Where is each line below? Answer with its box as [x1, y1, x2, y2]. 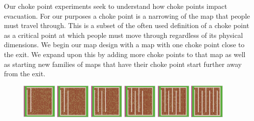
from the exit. [4, 68, 46, 79]
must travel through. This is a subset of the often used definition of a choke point [4, 20, 250, 30]
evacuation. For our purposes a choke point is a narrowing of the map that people [4, 10, 250, 21]
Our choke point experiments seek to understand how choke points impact [4, 1, 227, 11]
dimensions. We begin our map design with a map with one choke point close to [4, 39, 245, 50]
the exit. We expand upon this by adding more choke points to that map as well [4, 49, 246, 59]
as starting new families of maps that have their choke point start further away [4, 59, 242, 69]
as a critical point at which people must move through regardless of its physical [4, 30, 243, 40]
